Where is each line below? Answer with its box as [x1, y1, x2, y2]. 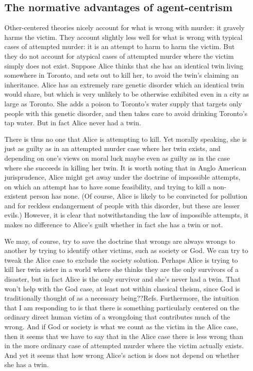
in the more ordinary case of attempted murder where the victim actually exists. [4, 340, 244, 351]
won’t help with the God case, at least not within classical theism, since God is [4, 283, 240, 293]
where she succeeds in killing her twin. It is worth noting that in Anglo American [4, 162, 247, 172]
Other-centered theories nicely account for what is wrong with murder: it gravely [4, 22, 245, 33]
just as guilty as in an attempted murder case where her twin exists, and [4, 143, 220, 153]
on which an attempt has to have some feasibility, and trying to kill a [4, 181, 211, 191]
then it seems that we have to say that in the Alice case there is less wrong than [4, 331, 243, 341]
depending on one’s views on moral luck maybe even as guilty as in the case [4, 152, 230, 163]
